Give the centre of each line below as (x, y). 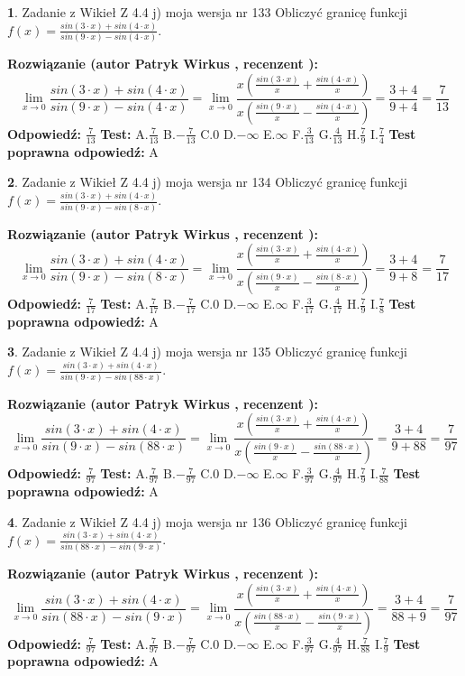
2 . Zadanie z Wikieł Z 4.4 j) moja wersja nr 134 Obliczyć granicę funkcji (207, 182)
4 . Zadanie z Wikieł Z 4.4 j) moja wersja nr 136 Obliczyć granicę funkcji (207, 521)
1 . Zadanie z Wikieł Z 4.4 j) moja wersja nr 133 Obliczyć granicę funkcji (207, 12)
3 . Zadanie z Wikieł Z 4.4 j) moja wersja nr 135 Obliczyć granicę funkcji (207, 352)
